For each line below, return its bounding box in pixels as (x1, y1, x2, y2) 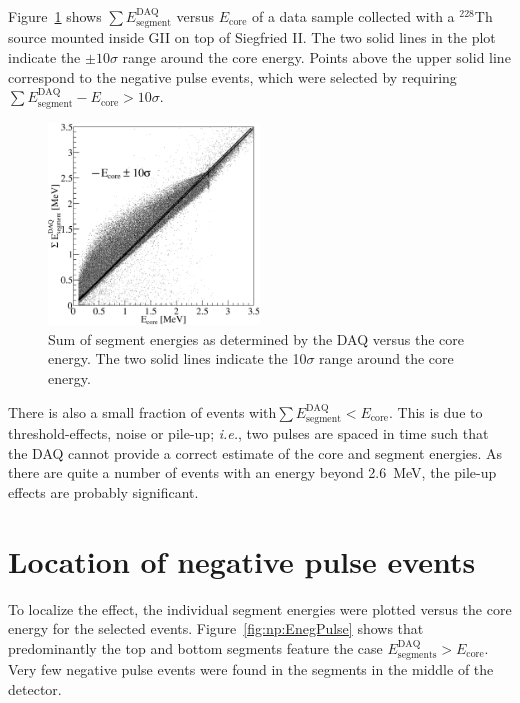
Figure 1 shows (8, 6, 102, 26)
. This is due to (389, 401, 483, 422)
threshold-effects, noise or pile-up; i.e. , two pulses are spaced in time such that (8, 423, 489, 444)
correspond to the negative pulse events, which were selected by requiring (8, 66, 457, 87)
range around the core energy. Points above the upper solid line (122, 47, 511, 68)
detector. (8, 678, 62, 699)
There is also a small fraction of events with (8, 401, 277, 422)
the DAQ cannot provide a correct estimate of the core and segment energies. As (8, 442, 503, 463)
